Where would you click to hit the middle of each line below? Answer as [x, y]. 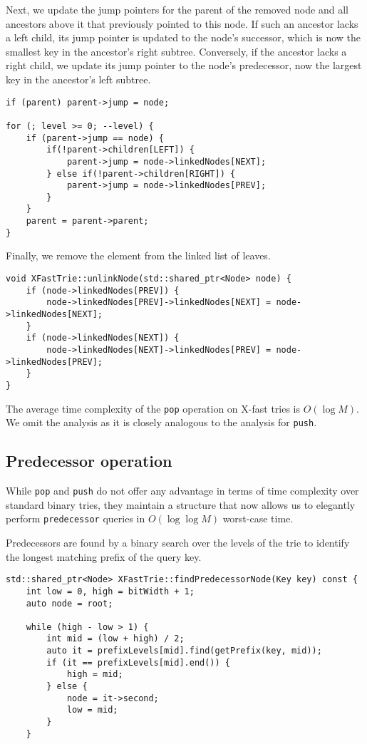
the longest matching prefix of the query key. [104, 556]
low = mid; [92, 710]
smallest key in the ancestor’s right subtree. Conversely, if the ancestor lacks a [176, 51]
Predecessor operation [89, 461]
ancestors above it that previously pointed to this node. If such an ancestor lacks [182, 23]
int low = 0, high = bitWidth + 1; [110, 591]
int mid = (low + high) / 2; [115, 639]
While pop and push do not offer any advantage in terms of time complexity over [182, 491]
